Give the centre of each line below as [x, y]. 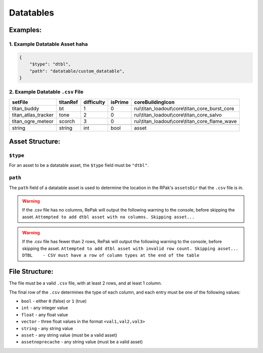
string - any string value [47, 328]
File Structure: [31, 272]
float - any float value [45, 315]
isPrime [120, 102]
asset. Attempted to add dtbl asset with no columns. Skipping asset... [108, 217]
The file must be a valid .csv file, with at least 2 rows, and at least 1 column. [85, 283]
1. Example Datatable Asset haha [48, 44]
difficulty [94, 102]
